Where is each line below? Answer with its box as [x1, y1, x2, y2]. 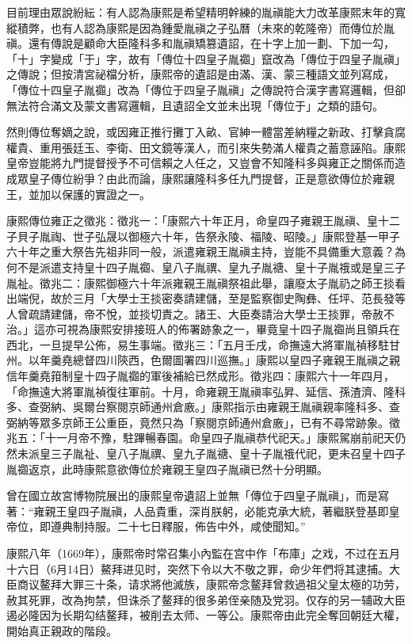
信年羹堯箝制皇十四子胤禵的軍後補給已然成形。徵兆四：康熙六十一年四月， [6, 368, 395, 384]
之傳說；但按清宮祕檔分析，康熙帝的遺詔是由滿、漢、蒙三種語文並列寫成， [6, 66, 395, 82]
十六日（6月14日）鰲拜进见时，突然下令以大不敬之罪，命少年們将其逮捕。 [6, 560, 389, 577]
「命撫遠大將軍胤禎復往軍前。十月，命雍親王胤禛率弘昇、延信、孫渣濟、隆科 [6, 383, 406, 399]
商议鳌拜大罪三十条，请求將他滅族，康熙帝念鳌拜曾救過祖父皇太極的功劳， [17, 576, 406, 593]
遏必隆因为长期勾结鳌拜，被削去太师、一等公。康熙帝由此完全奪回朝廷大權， [6, 607, 406, 623]
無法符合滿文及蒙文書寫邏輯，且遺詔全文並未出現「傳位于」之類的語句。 [6, 97, 383, 113]
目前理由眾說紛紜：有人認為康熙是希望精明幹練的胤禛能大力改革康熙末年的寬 [6, 4, 406, 20]
